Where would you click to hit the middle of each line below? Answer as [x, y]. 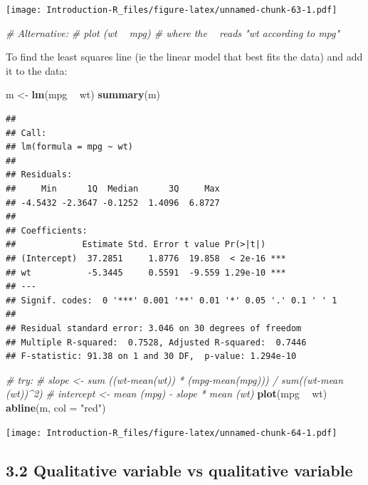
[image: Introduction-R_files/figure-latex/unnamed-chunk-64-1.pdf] [172, 433]
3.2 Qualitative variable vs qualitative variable [179, 470]
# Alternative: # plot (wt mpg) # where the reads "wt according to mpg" [173, 32]
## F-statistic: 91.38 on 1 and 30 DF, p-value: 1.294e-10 [151, 356]
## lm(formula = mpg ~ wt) [69, 147]
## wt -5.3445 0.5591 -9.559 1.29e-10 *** [146, 272]
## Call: [26, 133]
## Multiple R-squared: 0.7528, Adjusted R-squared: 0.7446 [156, 342]
